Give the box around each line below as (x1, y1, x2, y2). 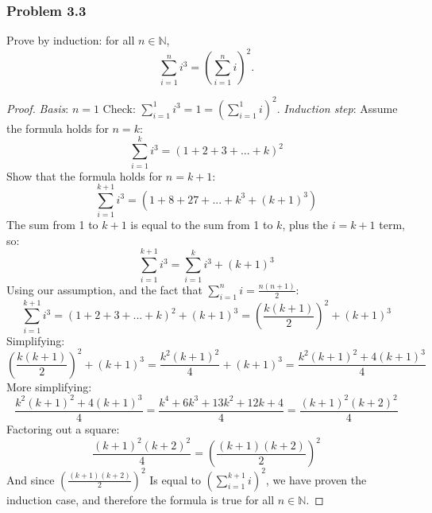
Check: (102, 99, 136, 116)
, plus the (282, 216, 329, 233)
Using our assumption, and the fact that (6, 281, 202, 297)
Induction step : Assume (283, 99, 398, 116)
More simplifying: (6, 378, 92, 394)
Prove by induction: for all (6, 32, 135, 49)
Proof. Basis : (6, 99, 69, 116)
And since (6, 471, 55, 488)
